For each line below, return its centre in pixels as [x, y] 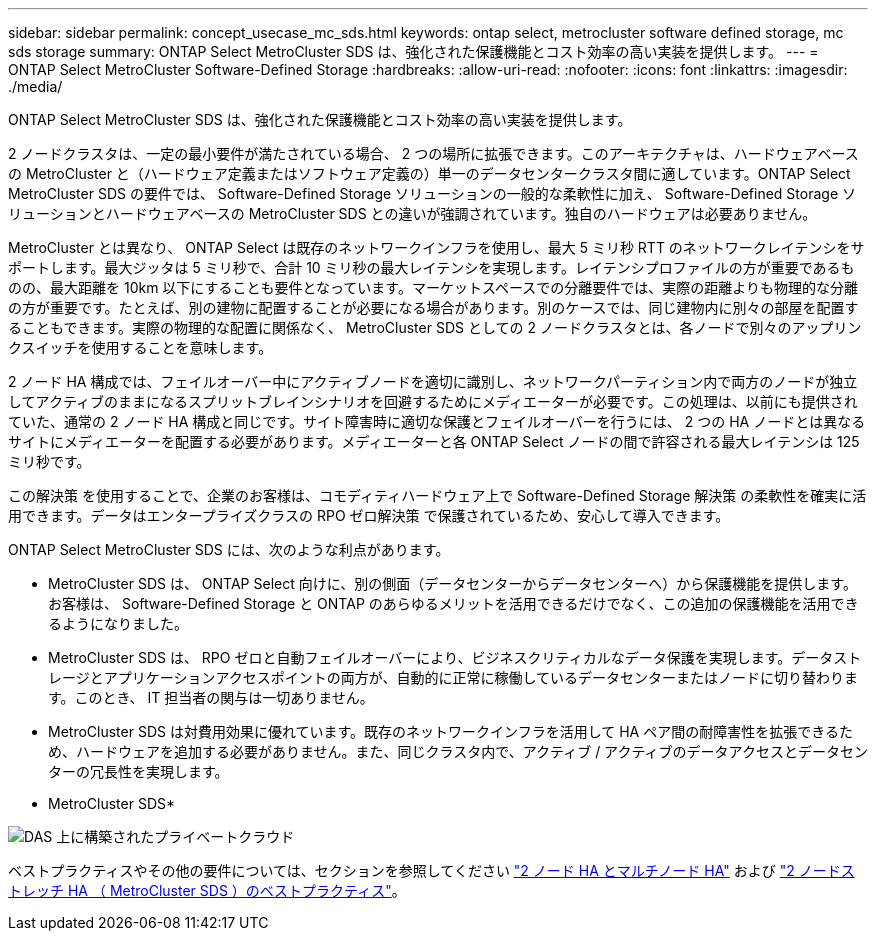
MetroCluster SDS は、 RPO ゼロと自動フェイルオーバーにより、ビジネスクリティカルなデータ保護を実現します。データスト [455, 657]
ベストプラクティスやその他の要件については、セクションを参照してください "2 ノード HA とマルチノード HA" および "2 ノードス [431, 870]
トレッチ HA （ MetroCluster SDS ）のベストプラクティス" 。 [207, 890]
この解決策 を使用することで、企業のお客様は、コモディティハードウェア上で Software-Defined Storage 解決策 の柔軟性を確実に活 [437, 495]
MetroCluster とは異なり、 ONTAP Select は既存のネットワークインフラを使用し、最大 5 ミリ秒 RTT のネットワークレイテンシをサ [436, 247]
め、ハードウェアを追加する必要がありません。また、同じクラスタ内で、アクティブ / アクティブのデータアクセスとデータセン [458, 751]
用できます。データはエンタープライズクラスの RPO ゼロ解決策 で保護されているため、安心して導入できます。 [369, 515]
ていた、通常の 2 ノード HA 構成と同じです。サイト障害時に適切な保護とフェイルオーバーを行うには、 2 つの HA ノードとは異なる [437, 421]
